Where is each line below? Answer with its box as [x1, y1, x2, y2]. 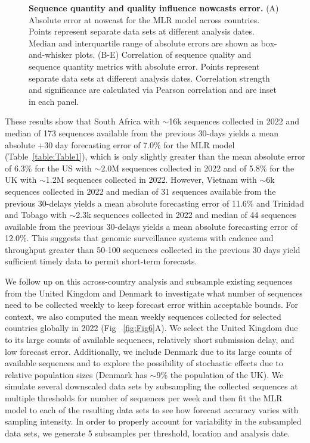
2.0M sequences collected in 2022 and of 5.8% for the [101, 161, 294, 174]
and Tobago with [5, 208, 67, 221]
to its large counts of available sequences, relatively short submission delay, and [5, 333, 294, 346]
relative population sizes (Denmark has [5, 368, 147, 380]
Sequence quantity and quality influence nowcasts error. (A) [29, 2, 279, 14]
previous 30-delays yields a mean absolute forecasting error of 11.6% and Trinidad [5, 196, 304, 209]
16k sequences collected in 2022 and [169, 115, 299, 127]
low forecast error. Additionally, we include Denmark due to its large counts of [5, 345, 292, 357]
